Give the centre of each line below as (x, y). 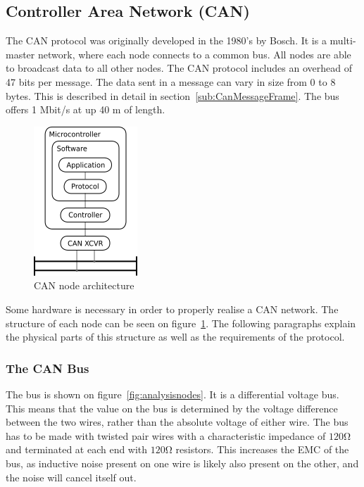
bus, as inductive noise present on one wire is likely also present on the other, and (182, 463)
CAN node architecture (84, 285)
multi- (343, 40)
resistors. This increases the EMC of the (262, 449)
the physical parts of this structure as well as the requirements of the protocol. (175, 337)
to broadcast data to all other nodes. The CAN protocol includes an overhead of (179, 68)
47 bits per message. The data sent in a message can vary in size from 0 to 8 (171, 81)
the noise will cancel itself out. (71, 477)
